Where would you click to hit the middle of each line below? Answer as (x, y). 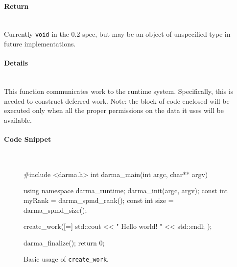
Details (16, 63)
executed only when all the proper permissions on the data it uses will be (114, 110)
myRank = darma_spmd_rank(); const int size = (99, 200)
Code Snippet (28, 139)
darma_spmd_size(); (55, 210)
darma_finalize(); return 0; (64, 242)
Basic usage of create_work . (66, 259)
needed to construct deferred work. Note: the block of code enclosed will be (117, 100)
